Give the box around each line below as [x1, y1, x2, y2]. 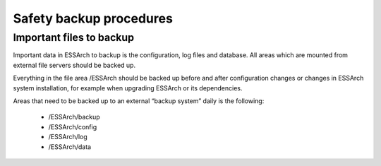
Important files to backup [13, 31, 134, 44]
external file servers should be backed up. [13, 61, 136, 69]
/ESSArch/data [48, 142, 92, 151]
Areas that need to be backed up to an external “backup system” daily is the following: [13, 96, 265, 105]
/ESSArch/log [48, 133, 87, 141]
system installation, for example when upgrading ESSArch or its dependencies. [13, 83, 243, 92]
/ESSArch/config [48, 122, 97, 131]
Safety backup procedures [13, 11, 173, 26]
